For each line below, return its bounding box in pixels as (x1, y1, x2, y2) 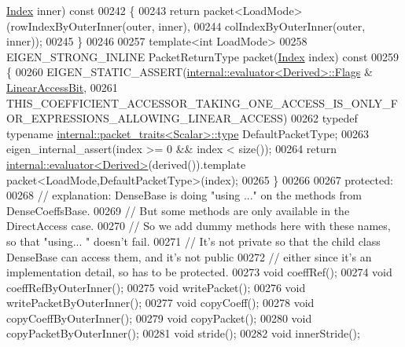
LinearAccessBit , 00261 (6, 79, 118, 95)
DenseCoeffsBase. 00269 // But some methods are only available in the (6, 202, 350, 218)
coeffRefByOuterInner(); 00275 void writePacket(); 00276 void (6, 279, 306, 295)
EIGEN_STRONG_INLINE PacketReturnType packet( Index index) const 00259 (6, 48, 399, 64)
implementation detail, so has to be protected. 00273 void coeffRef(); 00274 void (6, 264, 392, 280)
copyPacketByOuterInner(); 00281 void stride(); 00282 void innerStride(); (6, 325, 360, 342)
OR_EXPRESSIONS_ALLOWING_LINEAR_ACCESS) (6, 110, 288, 126)
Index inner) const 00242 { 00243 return (6, 2, 201, 18)
